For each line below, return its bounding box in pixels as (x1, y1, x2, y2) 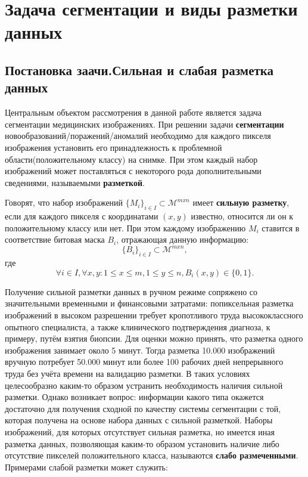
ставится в (262, 221, 300, 234)
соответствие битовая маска (5, 233, 105, 246)
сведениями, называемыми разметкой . (5, 176, 145, 188)
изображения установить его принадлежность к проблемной (5, 141, 222, 153)
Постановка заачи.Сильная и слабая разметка (5, 60, 274, 79)
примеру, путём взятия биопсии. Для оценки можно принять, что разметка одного (5, 332, 303, 345)
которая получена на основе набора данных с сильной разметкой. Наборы (5, 414, 273, 426)
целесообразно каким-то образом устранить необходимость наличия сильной (5, 379, 283, 391)
